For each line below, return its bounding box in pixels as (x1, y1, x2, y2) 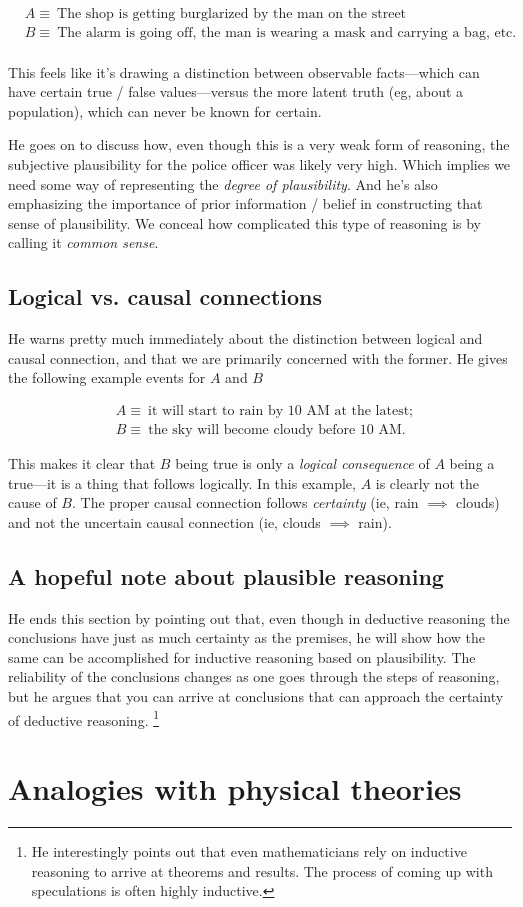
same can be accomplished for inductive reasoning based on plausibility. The (8, 646, 476, 667)
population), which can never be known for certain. (8, 100, 322, 121)
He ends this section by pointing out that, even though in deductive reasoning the (8, 607, 510, 628)
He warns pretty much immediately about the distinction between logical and (8, 328, 483, 349)
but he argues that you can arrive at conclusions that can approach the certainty (8, 686, 504, 706)
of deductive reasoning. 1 (8, 706, 160, 730)
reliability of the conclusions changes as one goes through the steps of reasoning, (8, 666, 500, 687)
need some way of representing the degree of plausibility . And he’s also (8, 173, 438, 194)
